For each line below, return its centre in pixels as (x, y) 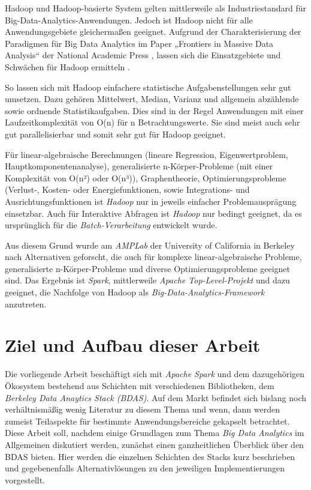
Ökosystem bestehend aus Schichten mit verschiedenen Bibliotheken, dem (140, 385)
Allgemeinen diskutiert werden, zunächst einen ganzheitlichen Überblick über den (154, 444)
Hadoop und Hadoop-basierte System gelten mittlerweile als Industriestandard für (156, 8)
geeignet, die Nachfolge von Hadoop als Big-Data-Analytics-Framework (135, 292)
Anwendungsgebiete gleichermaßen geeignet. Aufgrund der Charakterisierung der (153, 32)
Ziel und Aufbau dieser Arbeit (133, 345)
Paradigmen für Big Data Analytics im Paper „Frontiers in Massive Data (139, 43)
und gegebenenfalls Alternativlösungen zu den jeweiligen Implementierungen (145, 468)
